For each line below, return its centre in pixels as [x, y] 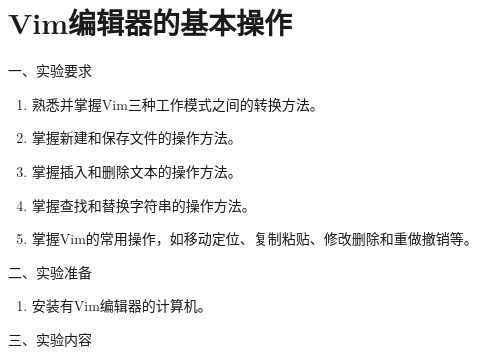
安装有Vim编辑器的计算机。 [121, 305]
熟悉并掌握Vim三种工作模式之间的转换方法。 [177, 103]
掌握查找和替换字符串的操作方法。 [143, 204]
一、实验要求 [50, 70]
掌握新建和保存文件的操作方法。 [136, 137]
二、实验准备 [50, 271]
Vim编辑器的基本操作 [150, 22]
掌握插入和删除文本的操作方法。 [136, 170]
